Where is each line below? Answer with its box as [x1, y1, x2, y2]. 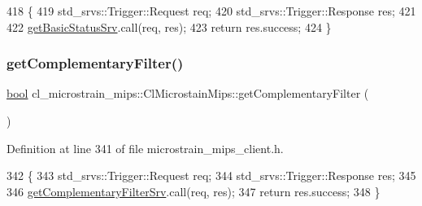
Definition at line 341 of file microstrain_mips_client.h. [7, 139, 284, 156]
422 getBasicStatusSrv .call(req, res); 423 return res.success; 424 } [7, 18, 332, 35]
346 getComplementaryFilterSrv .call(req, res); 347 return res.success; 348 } [7, 182, 381, 199]
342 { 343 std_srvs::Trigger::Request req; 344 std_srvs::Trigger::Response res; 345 [7, 167, 416, 184]
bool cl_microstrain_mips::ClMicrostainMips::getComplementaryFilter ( [7, 85, 369, 102]
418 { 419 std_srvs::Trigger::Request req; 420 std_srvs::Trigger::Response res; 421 [7, 2, 416, 19]
